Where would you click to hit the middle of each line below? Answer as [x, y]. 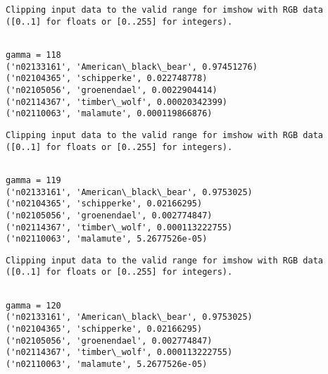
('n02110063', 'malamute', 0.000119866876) [109, 114]
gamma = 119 [33, 180]
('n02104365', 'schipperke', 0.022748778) [107, 79]
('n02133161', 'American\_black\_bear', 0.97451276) [132, 67]
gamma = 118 [33, 55]
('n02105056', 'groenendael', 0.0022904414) [112, 90]
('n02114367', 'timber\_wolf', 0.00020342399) [116, 102]
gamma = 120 [33, 305]
